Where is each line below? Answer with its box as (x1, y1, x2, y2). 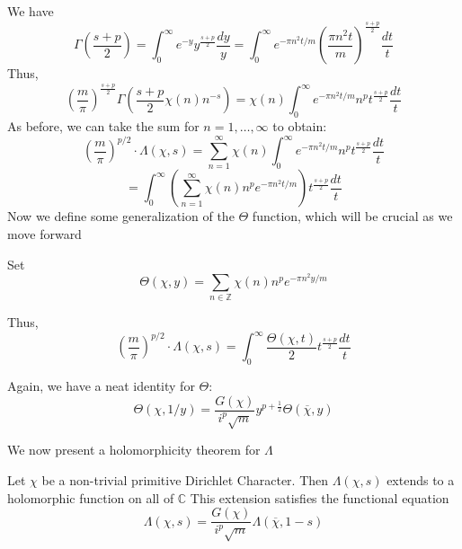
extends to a (386, 471, 455, 490)
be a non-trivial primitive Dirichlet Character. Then (41, 471, 329, 490)
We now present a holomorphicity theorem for (7, 440, 261, 459)
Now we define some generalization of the (7, 207, 235, 226)
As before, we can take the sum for (7, 117, 200, 136)
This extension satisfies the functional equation (190, 488, 449, 507)
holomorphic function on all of (7, 488, 174, 507)
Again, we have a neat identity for (7, 376, 195, 395)
